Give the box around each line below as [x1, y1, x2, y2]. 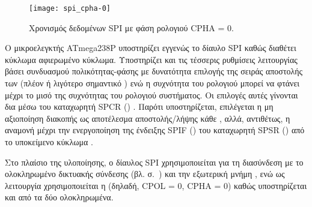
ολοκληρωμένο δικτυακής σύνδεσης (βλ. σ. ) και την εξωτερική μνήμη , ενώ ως [5, 167, 285, 180]
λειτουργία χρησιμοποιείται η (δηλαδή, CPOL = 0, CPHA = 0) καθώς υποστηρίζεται [5, 179, 307, 191]
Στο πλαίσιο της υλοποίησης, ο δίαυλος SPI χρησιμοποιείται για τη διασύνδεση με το [5, 155, 304, 168]
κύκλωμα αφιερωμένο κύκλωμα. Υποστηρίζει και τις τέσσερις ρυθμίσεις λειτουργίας [5, 53, 298, 65]
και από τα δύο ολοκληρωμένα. [5, 191, 114, 203]
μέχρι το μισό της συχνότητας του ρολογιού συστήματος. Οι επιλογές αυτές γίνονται [5, 88, 298, 101]
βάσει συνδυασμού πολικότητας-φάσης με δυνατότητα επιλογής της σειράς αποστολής [5, 65, 303, 77]
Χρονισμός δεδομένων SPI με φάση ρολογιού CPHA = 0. [29, 21, 234, 34]
